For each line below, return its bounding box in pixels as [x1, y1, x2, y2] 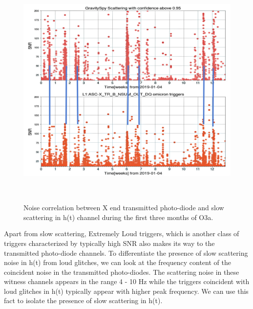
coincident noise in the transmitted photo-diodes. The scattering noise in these [4, 266, 239, 277]
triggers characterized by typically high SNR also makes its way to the [4, 238, 215, 248]
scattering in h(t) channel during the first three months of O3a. [23, 212, 213, 222]
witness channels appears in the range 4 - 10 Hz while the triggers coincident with [4, 276, 250, 287]
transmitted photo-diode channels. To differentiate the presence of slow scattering [4, 247, 248, 258]
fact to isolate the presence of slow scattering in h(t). [4, 295, 163, 306]
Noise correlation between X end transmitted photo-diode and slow [23, 202, 224, 213]
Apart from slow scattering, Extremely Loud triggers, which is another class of [4, 228, 239, 239]
